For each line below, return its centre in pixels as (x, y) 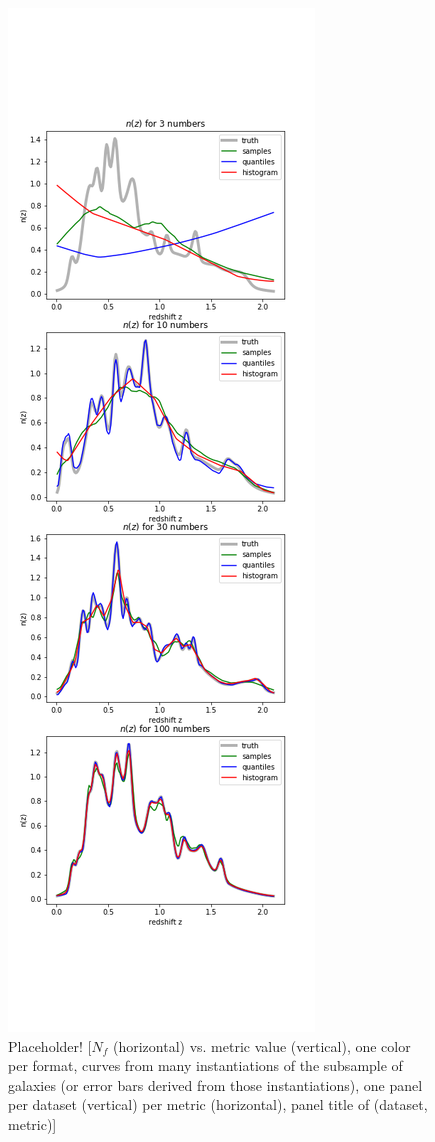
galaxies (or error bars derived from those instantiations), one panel (215, 1084)
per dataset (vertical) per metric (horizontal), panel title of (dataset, (218, 1104)
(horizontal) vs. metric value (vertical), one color (261, 1045)
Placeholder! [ (50, 1045)
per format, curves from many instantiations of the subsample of (205, 1065)
